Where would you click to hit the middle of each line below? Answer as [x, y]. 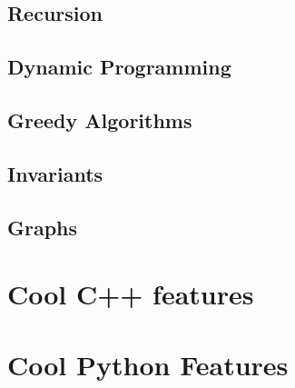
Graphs [43, 227]
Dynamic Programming [119, 67]
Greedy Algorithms [100, 119]
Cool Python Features [148, 365]
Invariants [55, 173]
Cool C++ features [131, 294]
